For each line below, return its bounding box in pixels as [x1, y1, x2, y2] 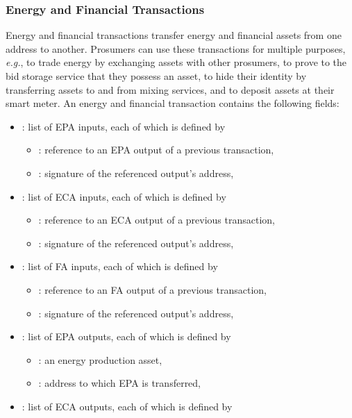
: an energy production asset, [38, 352, 162, 367]
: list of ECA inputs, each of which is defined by [22, 189, 226, 203]
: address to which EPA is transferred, [38, 376, 201, 390]
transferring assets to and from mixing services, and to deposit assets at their [6, 82, 335, 97]
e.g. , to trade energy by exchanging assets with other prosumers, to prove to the [6, 55, 347, 69]
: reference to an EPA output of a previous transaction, [38, 142, 274, 157]
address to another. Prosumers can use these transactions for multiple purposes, [6, 41, 346, 56]
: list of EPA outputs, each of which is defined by [22, 329, 231, 344]
